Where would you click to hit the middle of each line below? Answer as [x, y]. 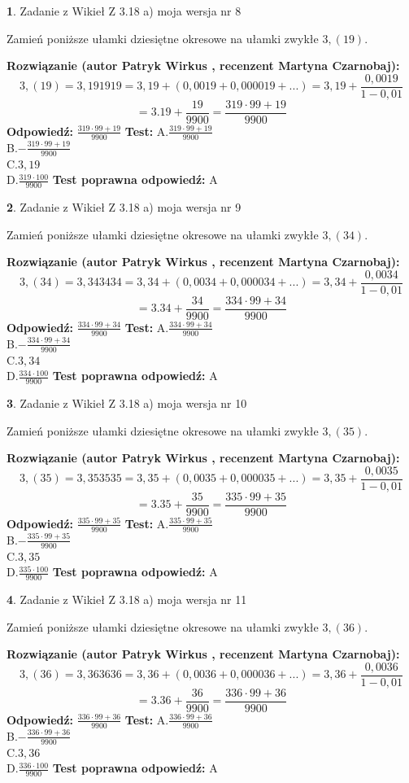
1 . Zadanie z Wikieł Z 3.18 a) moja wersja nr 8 [124, 11]
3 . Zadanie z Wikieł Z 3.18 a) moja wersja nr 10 [127, 402]
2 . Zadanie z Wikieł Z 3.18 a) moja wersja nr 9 [124, 206]
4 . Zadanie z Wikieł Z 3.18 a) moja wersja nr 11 [127, 599]
